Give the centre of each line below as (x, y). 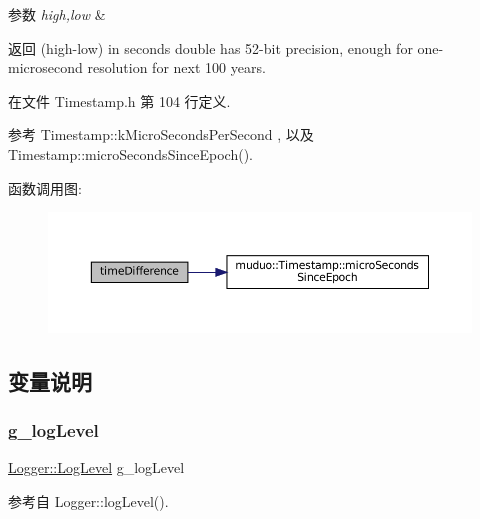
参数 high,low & (57, 14)
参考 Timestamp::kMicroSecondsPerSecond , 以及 (161, 134)
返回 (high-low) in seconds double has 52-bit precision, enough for (210, 47)
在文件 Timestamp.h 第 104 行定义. (119, 100)
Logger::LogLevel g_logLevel (96, 467)
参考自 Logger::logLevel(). (88, 501)
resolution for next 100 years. (176, 67)
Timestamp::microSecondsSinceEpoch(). (131, 153)
